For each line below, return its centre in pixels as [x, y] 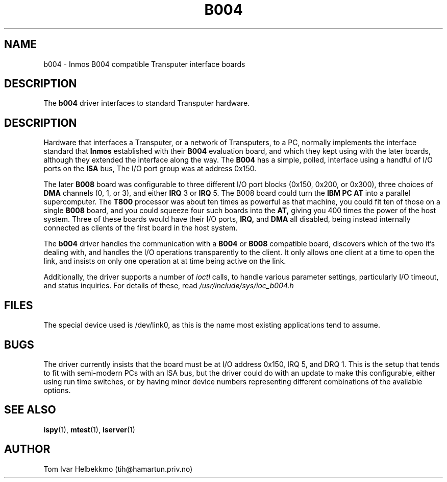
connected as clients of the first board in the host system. [141, 228]
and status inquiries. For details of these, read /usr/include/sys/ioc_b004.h [169, 286]
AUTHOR [27, 449]
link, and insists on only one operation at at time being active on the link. [165, 261]
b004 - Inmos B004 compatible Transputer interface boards [144, 64]
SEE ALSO [30, 410]
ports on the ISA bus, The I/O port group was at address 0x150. [150, 169]
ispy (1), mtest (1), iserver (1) [89, 429]
